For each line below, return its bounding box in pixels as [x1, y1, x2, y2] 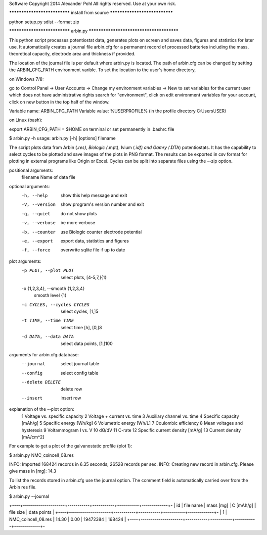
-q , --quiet [21, 211, 50, 216]
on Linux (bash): [9, 117, 43, 123]
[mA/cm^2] [21, 434, 44, 440]
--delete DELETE [21, 379, 61, 385]
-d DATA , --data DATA [21, 334, 74, 340]
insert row [60, 395, 81, 401]
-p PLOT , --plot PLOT [21, 268, 74, 273]
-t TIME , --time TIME [21, 318, 74, 324]
